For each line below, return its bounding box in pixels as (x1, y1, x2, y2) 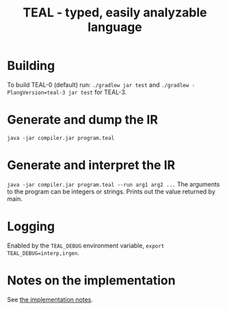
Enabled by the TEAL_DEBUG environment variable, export (7, 241, 165, 250)
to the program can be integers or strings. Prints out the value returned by (7, 187, 215, 195)
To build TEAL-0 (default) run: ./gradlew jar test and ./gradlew (7, 80, 189, 88)
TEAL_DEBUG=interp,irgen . (7, 248, 80, 257)
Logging (7, 219, 55, 234)
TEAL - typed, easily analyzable (23, 5, 207, 21)
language (88, 19, 142, 35)
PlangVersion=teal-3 (7, 89, 66, 96)
